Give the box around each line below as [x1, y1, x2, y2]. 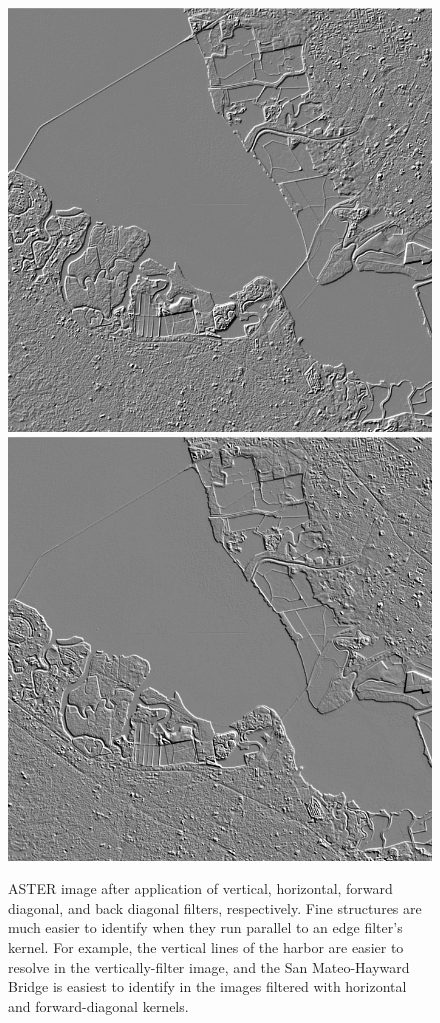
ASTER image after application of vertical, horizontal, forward [8, 878, 393, 899]
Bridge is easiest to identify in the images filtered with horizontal [8, 976, 407, 997]
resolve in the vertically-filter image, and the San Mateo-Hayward [8, 956, 410, 977]
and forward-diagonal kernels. [8, 995, 189, 1016]
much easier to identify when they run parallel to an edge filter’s [8, 917, 403, 938]
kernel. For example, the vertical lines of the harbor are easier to [8, 936, 404, 957]
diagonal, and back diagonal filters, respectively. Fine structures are [8, 897, 422, 918]
